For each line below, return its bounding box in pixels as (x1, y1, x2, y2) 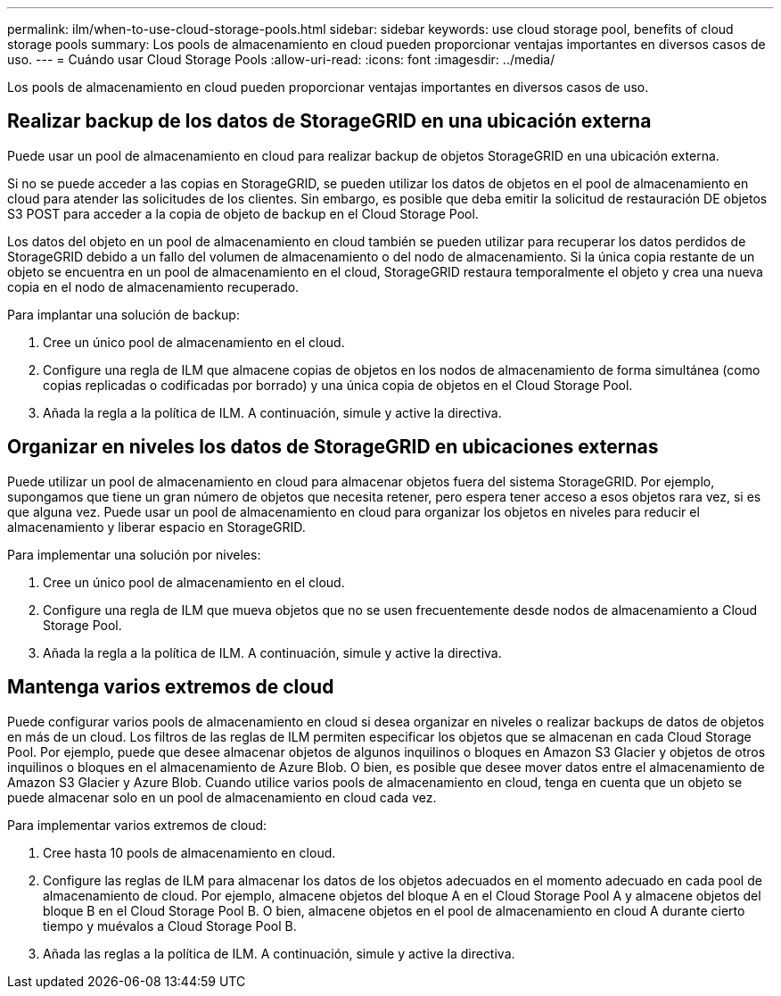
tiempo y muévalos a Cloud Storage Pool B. (43, 917, 297, 934)
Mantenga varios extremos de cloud (7, 676, 334, 699)
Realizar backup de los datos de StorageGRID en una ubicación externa (7, 110, 652, 133)
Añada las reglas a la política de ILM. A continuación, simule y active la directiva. (43, 945, 515, 961)
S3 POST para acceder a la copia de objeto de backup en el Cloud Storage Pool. (7, 205, 479, 221)
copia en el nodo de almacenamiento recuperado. (7, 278, 300, 295)
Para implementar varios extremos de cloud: (7, 817, 267, 833)
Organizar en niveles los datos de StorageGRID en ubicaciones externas (7, 436, 659, 459)
